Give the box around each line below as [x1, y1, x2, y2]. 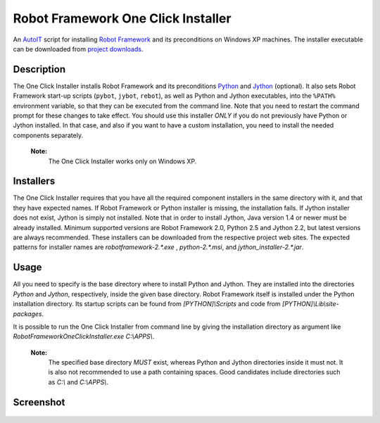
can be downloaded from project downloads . [13, 44, 144, 53]
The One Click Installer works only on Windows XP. [48, 157, 197, 165]
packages [13, 310, 42, 318]
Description [13, 63, 66, 75]
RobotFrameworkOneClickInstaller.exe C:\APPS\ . [13, 332, 155, 341]
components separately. [13, 131, 84, 139]
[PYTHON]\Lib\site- [281, 300, 339, 308]
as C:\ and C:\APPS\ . [48, 377, 109, 386]
